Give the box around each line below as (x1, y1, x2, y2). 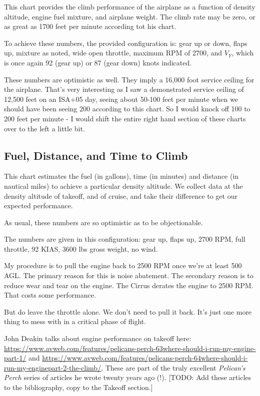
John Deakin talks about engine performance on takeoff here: (4, 333, 191, 344)
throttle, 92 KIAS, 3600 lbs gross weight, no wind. (4, 243, 158, 254)
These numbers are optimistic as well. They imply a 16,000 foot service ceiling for (4, 74, 254, 84)
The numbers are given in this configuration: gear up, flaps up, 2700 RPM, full (4, 234, 245, 244)
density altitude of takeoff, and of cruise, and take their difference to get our (4, 190, 237, 201)
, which (231, 47, 254, 58)
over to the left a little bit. (4, 123, 85, 133)
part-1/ (4, 353, 26, 363)
